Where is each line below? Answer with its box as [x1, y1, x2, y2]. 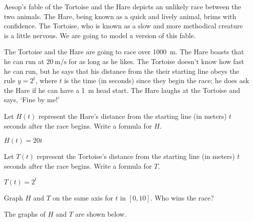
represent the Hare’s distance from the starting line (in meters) [38, 111, 227, 121]
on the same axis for [53, 192, 113, 202]
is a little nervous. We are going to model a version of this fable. [4, 30, 196, 40]
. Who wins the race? [150, 192, 214, 202]
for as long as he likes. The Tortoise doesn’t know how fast [69, 56, 244, 66]
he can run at [4, 56, 44, 66]
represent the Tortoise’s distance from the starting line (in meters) [37, 151, 235, 161]
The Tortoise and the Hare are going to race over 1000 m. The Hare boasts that [4, 46, 244, 57]
